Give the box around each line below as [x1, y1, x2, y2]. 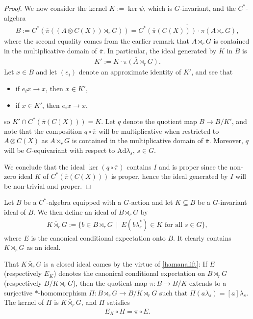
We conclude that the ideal [4, 161, 85, 172]
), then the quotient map [73, 277, 148, 288]
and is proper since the [158, 161, 228, 172]
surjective [4, 287, 33, 297]
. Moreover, [209, 135, 243, 146]
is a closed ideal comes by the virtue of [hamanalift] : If [44, 258, 207, 269]
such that [159, 287, 188, 297]
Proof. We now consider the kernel [4, 3, 107, 13]
